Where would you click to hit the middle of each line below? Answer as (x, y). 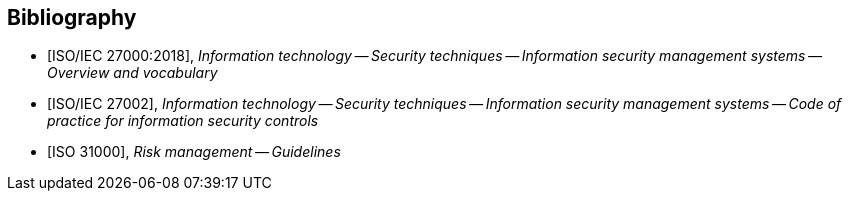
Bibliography (72, 17)
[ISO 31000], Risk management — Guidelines (194, 152)
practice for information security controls (183, 121)
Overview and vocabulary (132, 73)
